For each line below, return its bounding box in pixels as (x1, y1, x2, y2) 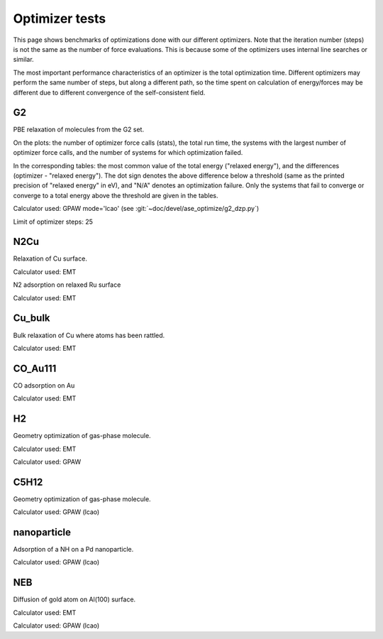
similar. (13, 55, 35, 64)
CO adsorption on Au (13, 381, 75, 390)
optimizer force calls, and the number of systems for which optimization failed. (13, 148, 243, 157)
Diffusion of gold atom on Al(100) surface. (13, 595, 136, 603)
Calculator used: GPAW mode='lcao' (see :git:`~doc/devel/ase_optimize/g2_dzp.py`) (13, 204, 260, 213)
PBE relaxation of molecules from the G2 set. (13, 125, 145, 134)
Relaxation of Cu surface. (13, 254, 88, 263)
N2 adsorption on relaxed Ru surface (13, 280, 121, 289)
